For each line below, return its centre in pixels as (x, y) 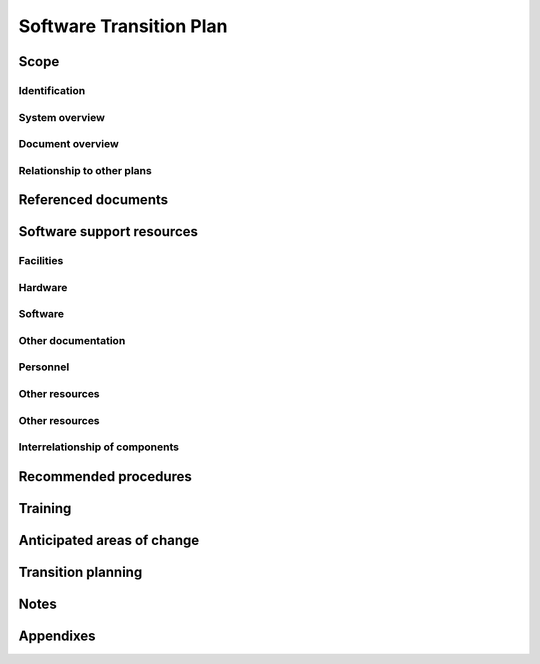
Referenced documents (93, 200)
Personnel (44, 367)
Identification (52, 90)
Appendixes (57, 635)
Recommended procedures (105, 476)
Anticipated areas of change (109, 540)
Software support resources (108, 231)
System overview (61, 117)
